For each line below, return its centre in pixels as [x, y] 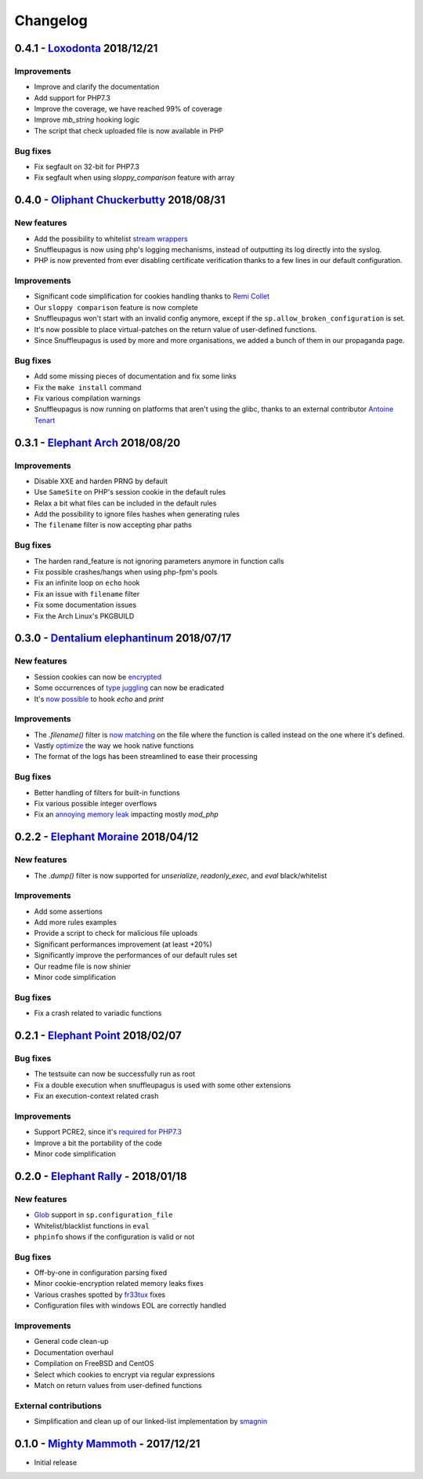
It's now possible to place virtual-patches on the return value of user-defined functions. [175, 329]
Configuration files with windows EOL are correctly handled [130, 1306]
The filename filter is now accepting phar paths [113, 525]
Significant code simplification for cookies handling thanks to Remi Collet [152, 296]
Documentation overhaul [74, 1352]
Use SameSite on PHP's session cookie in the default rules [130, 492]
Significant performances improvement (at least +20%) [123, 944]
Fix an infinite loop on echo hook [87, 583]
